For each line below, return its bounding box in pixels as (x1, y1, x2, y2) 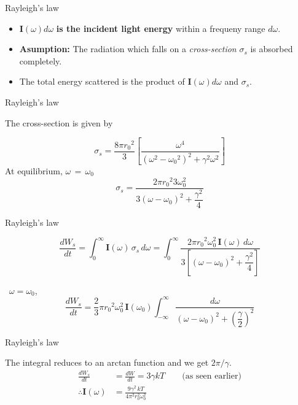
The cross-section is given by (5, 116, 113, 129)
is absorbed (250, 42, 293, 55)
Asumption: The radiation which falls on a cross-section (19, 42, 237, 55)
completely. (19, 54, 62, 67)
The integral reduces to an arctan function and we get (5, 356, 209, 369)
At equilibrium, (5, 164, 63, 177)
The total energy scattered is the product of (19, 75, 185, 88)
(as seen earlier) (182, 372, 241, 381)
